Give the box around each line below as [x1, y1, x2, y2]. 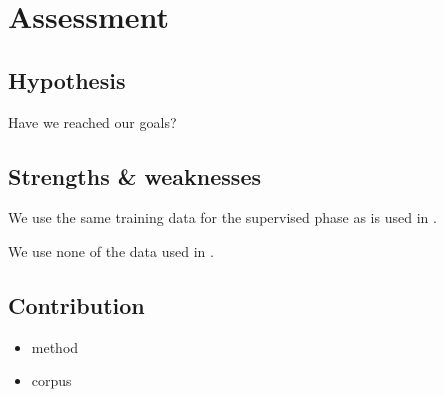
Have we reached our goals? [8, 111, 177, 132]
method [31, 336, 79, 357]
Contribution [8, 289, 145, 320]
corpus [31, 370, 72, 391]
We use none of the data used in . [8, 240, 214, 261]
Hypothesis [8, 64, 126, 95]
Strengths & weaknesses [8, 160, 262, 191]
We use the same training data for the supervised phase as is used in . [8, 207, 437, 228]
